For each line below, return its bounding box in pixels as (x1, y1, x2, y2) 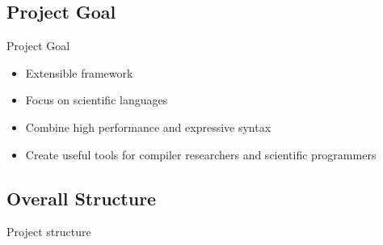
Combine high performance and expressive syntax (25, 118, 271, 135)
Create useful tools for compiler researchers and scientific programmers (25, 146, 377, 163)
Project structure (6, 223, 91, 240)
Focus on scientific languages (25, 91, 168, 108)
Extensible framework (25, 64, 133, 81)
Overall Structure (6, 185, 157, 210)
